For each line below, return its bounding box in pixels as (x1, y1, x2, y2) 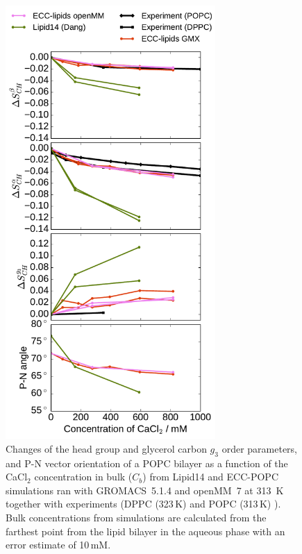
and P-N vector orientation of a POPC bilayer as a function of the (6, 455, 288, 470)
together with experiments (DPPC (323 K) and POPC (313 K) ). (6, 496, 281, 511)
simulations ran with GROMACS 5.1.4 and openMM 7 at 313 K (6, 482, 284, 497)
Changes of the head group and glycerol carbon (6, 441, 207, 455)
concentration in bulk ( (34, 469, 133, 484)
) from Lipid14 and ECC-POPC (142, 469, 278, 484)
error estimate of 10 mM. (6, 537, 111, 552)
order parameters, (221, 441, 297, 455)
